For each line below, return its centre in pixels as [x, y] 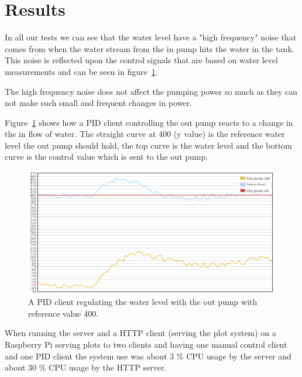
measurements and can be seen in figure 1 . [81, 71]
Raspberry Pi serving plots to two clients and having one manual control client [146, 345]
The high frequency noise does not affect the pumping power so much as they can [151, 91]
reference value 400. [63, 313]
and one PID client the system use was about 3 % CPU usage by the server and [148, 356]
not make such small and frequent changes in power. [98, 103]
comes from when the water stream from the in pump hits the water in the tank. [150, 48]
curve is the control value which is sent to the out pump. [107, 157]
